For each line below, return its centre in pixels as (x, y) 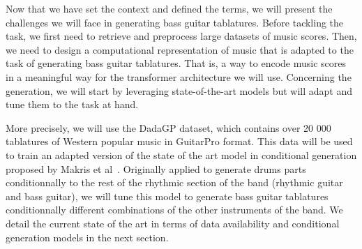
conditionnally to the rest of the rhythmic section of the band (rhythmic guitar (174, 182)
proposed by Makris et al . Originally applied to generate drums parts (156, 168)
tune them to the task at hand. (72, 104)
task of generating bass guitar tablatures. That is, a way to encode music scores (176, 63)
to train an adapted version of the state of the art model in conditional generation (181, 154)
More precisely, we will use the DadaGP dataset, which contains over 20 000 (168, 127)
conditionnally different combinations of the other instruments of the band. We (174, 210)
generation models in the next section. (87, 237)
